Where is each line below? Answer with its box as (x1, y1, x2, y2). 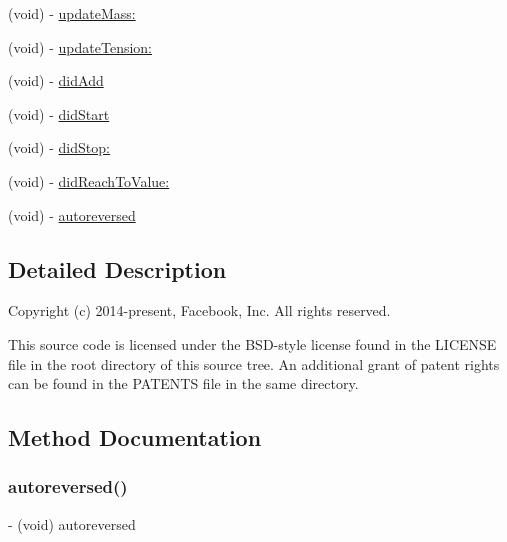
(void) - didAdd (8, 70, 104, 91)
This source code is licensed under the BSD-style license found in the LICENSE (8, 333, 497, 354)
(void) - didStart (8, 103, 110, 124)
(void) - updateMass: (8, 3, 136, 23)
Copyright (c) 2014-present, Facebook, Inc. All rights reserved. (8, 300, 391, 321)
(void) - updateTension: (8, 36, 152, 57)
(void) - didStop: (8, 137, 110, 158)
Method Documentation (8, 422, 262, 453)
